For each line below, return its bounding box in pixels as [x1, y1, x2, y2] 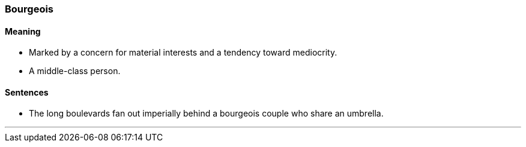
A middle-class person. [29, 66, 121, 76]
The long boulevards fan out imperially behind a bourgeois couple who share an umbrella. [29, 108, 384, 119]
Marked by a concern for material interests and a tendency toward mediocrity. [29, 47, 337, 58]
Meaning [5, 26, 41, 36]
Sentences [5, 87, 49, 97]
